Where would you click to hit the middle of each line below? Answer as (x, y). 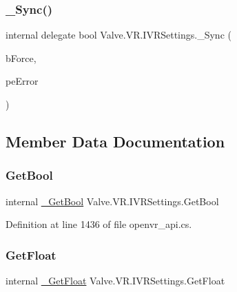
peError (22, 81)
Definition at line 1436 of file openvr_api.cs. (99, 224)
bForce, (21, 58)
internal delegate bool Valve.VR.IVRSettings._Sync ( (118, 35)
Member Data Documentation (115, 141)
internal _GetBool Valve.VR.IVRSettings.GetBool (112, 201)
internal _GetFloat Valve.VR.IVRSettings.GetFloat (115, 280)
